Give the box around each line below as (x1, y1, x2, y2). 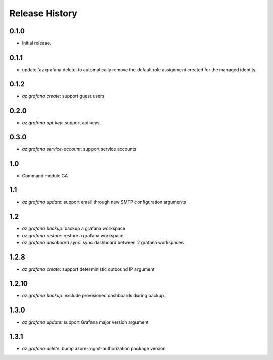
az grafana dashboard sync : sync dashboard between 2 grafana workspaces (22, 240, 184, 246)
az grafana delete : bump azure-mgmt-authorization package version (22, 345, 166, 351)
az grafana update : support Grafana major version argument (22, 319, 149, 325)
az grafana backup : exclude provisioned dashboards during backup (22, 293, 164, 298)
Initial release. (22, 40, 51, 46)
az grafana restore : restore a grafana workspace (22, 232, 124, 238)
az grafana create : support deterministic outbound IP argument (22, 266, 155, 272)
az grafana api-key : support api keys (22, 119, 100, 126)
